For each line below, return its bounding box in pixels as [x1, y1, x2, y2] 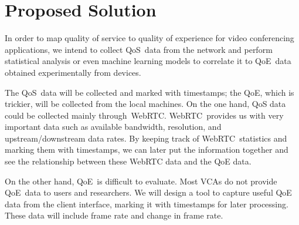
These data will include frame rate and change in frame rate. [5, 209, 223, 221]
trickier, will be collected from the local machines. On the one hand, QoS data [5, 98, 286, 110]
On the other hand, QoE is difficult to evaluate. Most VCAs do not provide [5, 174, 277, 187]
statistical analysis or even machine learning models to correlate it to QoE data [5, 55, 291, 67]
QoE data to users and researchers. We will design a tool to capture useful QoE [5, 186, 292, 199]
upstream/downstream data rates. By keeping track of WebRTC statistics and [5, 132, 287, 144]
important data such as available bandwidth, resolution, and [5, 120, 222, 133]
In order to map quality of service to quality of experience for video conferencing [5, 32, 294, 44]
